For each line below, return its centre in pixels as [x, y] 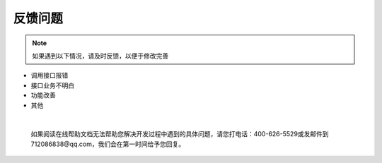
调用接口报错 [50, 76]
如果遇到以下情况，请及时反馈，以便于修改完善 [100, 56]
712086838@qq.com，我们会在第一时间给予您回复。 [108, 144]
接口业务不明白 [52, 85]
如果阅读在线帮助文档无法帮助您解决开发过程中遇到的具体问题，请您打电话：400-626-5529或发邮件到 [180, 134]
